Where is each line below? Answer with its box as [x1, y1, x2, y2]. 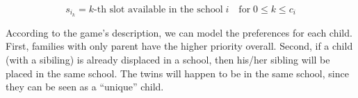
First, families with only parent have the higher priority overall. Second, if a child [6, 39, 353, 53]
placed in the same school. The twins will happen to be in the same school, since [6, 66, 349, 80]
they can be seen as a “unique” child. [6, 79, 164, 94]
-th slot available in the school [94, 5, 223, 14]
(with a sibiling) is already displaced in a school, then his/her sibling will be [6, 52, 330, 67]
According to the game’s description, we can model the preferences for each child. [6, 25, 352, 39]
